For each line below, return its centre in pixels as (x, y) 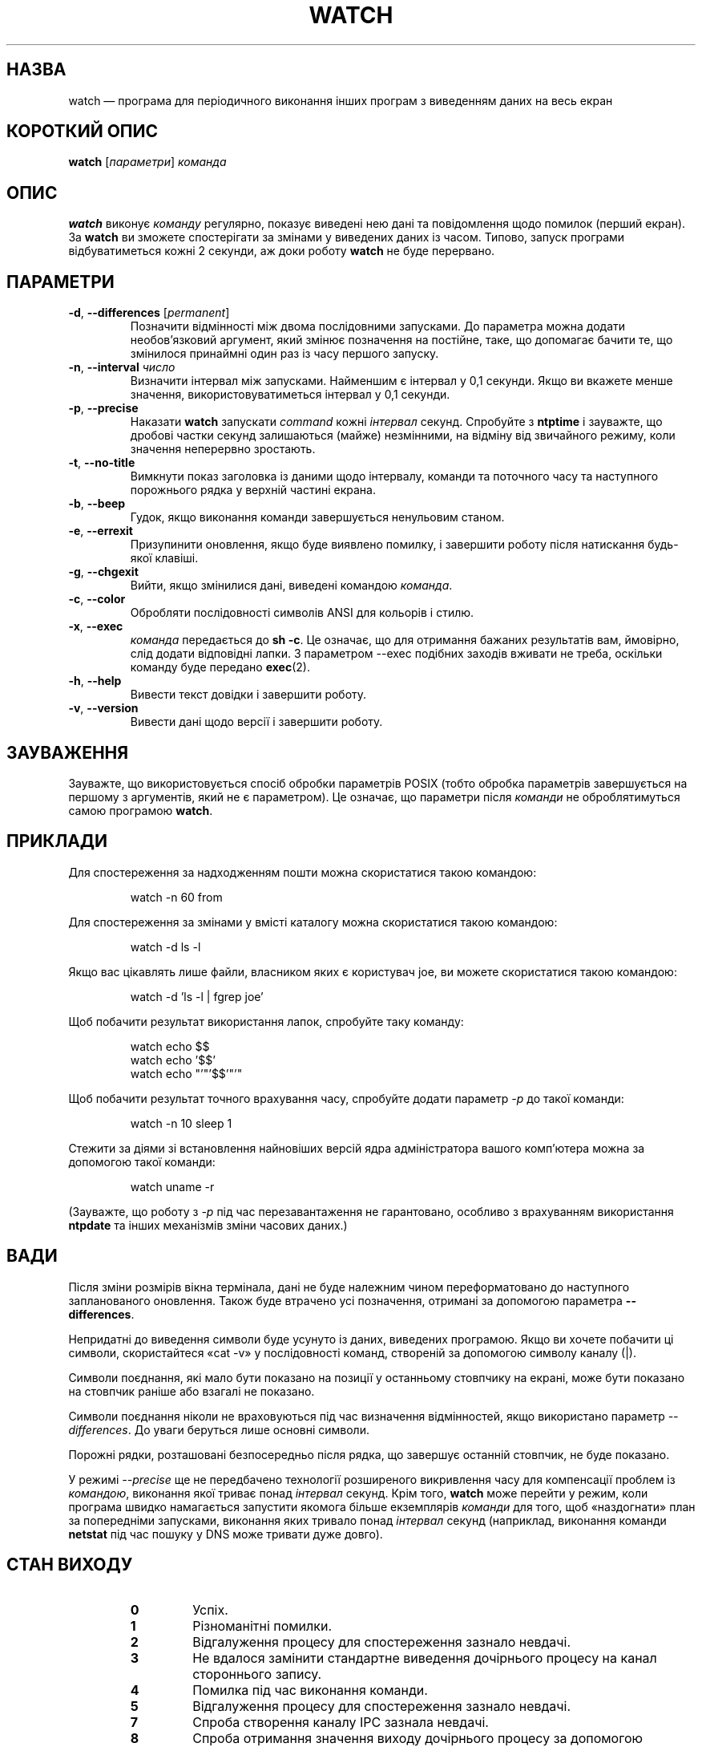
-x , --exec (96, 626)
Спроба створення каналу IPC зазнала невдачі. (341, 1722)
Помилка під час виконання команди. (310, 1690)
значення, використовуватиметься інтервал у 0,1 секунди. (290, 395)
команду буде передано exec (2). (220, 667)
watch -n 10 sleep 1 (181, 1123)
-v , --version (103, 708)
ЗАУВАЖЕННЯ (68, 752)
